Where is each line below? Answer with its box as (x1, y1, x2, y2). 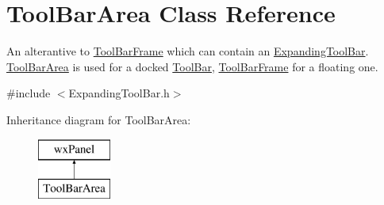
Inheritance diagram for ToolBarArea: (6, 111, 191, 127)
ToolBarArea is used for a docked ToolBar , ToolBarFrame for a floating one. (6, 58, 378, 74)
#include (6, 85, 51, 101)
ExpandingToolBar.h (68, 85, 170, 101)
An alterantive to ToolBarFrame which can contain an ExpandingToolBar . (6, 43, 369, 59)
